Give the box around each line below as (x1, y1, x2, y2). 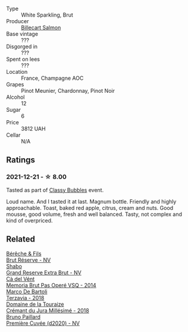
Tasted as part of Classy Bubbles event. (6, 186, 104, 193)
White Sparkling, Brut (21, 11, 73, 18)
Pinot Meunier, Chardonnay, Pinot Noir (21, 87, 115, 94)
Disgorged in (6, 43, 37, 50)
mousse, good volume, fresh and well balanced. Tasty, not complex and (6, 211, 183, 218)
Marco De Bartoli (6, 288, 48, 295)
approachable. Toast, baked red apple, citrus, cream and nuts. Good (6, 204, 174, 211)
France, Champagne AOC (21, 74, 84, 82)
